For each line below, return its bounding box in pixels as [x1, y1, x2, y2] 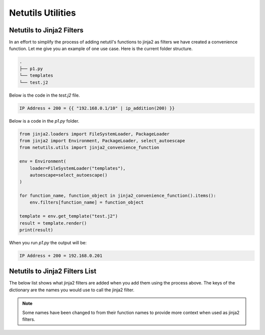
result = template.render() [19, 220, 87, 226]
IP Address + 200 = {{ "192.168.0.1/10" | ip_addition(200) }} [19, 105, 175, 111]
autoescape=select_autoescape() [29, 172, 108, 178]
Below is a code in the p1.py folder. [9, 118, 79, 124]
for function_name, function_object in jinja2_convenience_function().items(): [19, 193, 216, 199]
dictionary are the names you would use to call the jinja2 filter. [9, 287, 134, 293]
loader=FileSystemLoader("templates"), [29, 165, 126, 171]
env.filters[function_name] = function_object [29, 200, 144, 206]
